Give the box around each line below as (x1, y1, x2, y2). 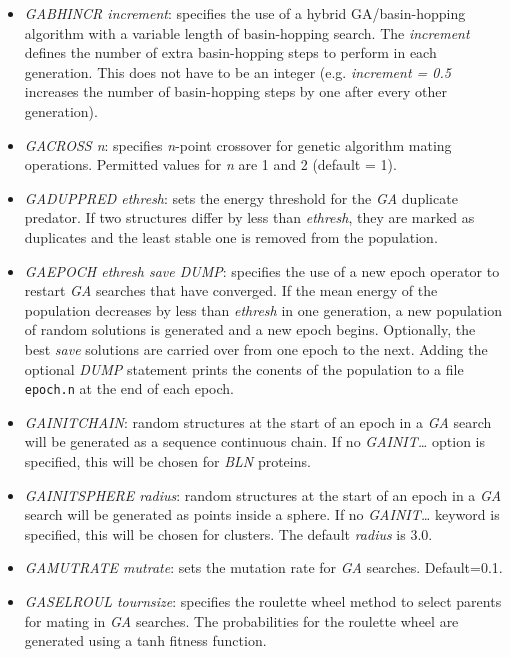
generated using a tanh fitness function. (24, 630, 267, 651)
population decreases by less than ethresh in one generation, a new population (24, 299, 502, 320)
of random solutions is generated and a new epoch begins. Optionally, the (24, 319, 476, 340)
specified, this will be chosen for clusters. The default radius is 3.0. (24, 523, 433, 544)
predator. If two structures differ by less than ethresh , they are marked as (24, 207, 475, 228)
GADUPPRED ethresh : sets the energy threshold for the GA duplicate (24, 187, 458, 208)
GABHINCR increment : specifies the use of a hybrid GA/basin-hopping (24, 3, 466, 23)
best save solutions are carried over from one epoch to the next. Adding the (24, 338, 488, 359)
